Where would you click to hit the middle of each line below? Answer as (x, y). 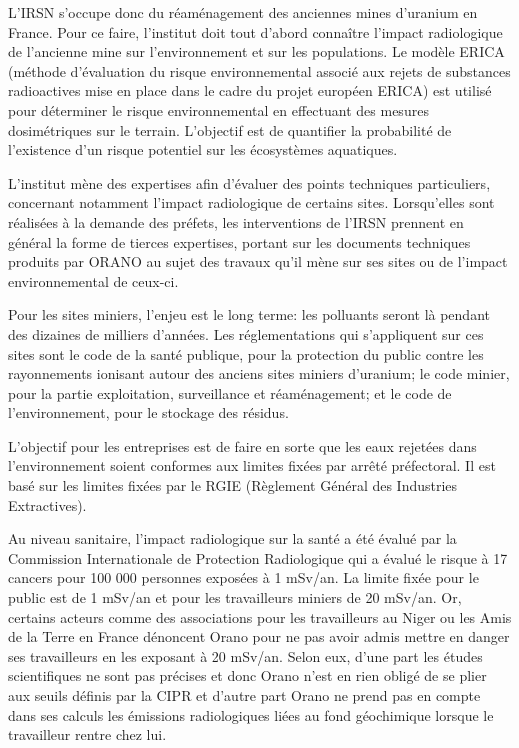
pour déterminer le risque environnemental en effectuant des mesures (218, 109)
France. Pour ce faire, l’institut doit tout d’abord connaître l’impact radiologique (255, 31)
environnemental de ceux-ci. (93, 280)
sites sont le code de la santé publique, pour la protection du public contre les (246, 353)
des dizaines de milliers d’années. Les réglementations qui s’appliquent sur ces (246, 333)
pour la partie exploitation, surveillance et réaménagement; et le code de (230, 392)
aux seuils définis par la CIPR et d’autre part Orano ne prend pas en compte (244, 695)
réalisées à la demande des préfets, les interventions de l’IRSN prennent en (236, 221)
